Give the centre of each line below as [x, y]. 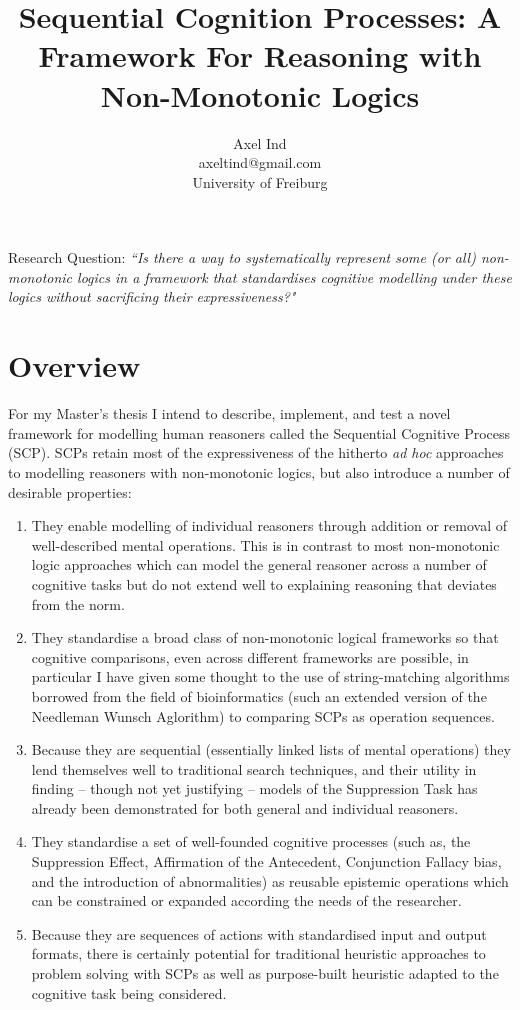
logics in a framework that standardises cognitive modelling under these [294, 276]
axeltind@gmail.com [260, 162]
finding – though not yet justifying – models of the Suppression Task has [254, 788]
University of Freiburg [260, 181]
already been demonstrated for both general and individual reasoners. [245, 807]
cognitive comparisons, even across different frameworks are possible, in [250, 656]
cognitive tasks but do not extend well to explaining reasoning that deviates [264, 583]
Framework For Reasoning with [260, 55]
